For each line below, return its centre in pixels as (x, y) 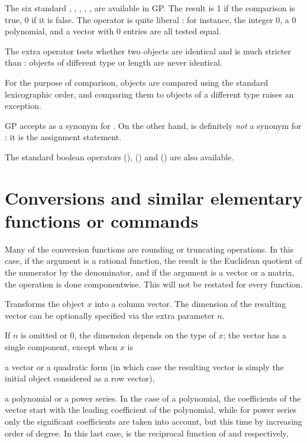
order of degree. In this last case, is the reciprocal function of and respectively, (147, 433)
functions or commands (102, 220)
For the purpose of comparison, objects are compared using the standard (136, 82)
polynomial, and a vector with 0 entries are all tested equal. (113, 31)
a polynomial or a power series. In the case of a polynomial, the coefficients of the (153, 398)
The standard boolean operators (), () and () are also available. (119, 156)
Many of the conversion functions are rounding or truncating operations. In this (149, 249)
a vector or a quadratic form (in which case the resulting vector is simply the (144, 366)
